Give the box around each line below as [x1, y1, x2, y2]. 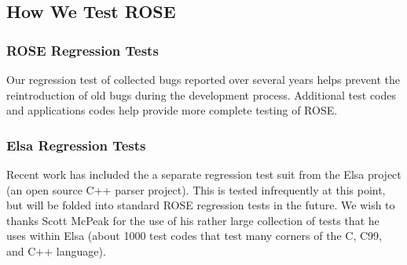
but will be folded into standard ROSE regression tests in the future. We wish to [6, 197, 395, 213]
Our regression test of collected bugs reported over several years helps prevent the [6, 71, 400, 87]
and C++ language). [6, 242, 106, 259]
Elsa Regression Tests [6, 135, 146, 154]
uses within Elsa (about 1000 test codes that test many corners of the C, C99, [6, 227, 382, 244]
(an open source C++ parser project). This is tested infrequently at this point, [6, 181, 386, 198]
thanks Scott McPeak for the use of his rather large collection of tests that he [6, 212, 379, 228]
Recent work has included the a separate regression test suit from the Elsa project [6, 166, 401, 182]
